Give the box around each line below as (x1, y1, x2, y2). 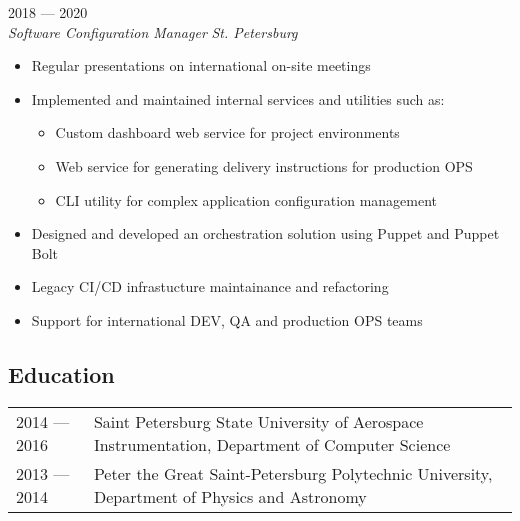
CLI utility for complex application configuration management (55, 189, 438, 210)
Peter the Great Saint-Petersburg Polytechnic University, (93, 461, 493, 485)
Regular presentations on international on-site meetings (31, 55, 371, 76)
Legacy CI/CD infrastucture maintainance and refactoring (31, 276, 389, 297)
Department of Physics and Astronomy (93, 484, 367, 508)
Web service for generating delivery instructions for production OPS (55, 155, 473, 176)
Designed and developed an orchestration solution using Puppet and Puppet (31, 223, 500, 244)
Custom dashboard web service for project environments (55, 122, 400, 143)
